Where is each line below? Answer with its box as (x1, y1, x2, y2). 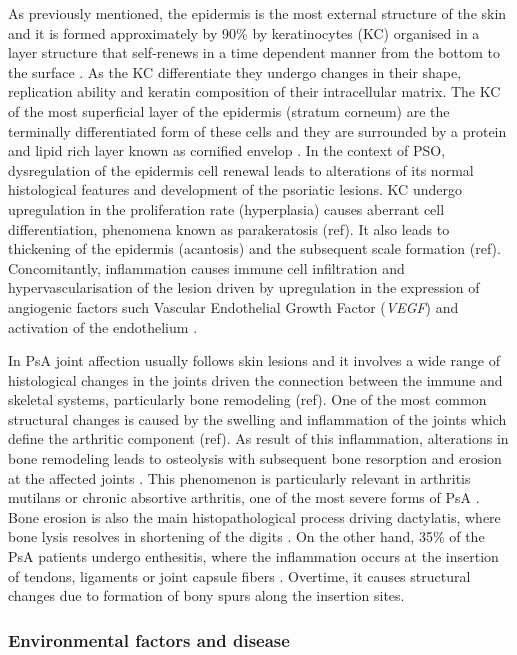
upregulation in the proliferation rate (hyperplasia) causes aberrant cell (8, 198, 445, 219)
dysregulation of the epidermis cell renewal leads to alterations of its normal (8, 159, 474, 180)
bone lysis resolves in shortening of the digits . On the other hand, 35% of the (8, 526, 485, 547)
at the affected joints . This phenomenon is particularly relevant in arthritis (8, 467, 471, 488)
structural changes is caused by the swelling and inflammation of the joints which (8, 408, 507, 429)
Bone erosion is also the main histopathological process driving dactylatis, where (8, 506, 501, 527)
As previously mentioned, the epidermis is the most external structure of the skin (8, 3, 507, 23)
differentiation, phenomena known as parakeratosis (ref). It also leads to (8, 218, 450, 239)
